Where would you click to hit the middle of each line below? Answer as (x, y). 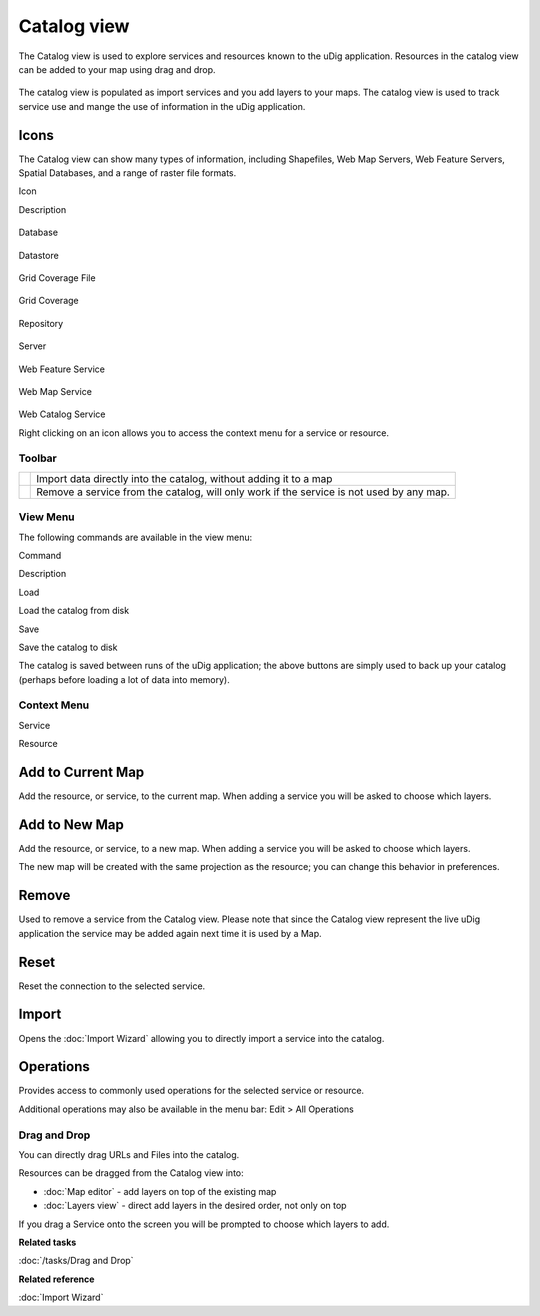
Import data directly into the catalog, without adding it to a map (184, 478)
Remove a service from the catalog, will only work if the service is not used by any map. (243, 492)
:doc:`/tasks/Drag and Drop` (76, 1261)
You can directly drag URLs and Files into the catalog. (129, 1154)
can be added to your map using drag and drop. (117, 69)
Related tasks (47, 1242)
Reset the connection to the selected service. (112, 986)
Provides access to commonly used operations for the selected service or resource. (191, 1091)
